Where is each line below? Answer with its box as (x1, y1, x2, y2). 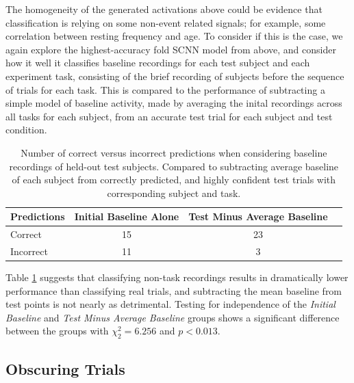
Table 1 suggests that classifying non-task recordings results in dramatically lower (5, 270, 349, 285)
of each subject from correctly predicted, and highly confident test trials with (12, 172, 336, 187)
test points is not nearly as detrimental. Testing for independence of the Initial (5, 297, 336, 311)
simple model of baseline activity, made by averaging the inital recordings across (5, 96, 342, 110)
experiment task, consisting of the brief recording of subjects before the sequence (5, 68, 344, 83)
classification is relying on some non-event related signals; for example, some (5, 15, 326, 29)
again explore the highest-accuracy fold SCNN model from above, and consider (5, 42, 336, 56)
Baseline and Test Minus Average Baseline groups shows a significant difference (5, 310, 340, 324)
